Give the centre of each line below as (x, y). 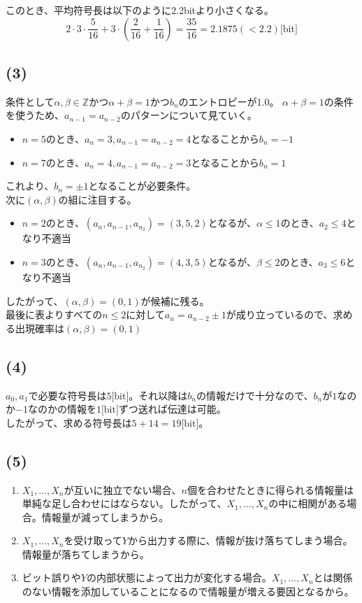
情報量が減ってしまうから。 (105, 517)
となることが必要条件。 (142, 186)
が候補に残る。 (175, 300)
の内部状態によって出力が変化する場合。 (179, 577)
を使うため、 (35, 115)
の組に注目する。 (97, 199)
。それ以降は (158, 395)
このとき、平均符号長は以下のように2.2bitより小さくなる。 (140, 10)
